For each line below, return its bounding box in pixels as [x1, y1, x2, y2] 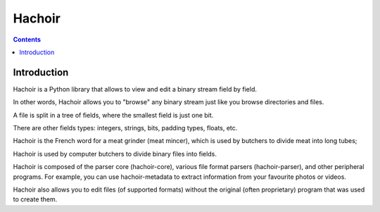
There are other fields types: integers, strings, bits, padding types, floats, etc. [13, 124, 238, 132]
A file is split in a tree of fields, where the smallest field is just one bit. [13, 111, 214, 119]
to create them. [13, 195, 58, 204]
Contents [13, 35, 42, 44]
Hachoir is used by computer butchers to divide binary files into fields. [13, 149, 217, 158]
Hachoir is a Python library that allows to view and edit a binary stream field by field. [13, 85, 257, 93]
